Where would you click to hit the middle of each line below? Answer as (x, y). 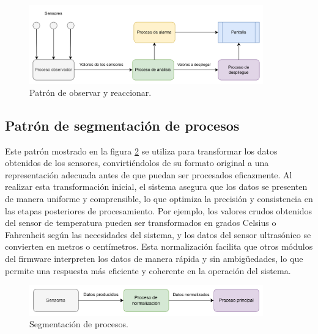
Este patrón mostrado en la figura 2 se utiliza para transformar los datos (141, 151)
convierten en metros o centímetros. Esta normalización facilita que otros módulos (159, 246)
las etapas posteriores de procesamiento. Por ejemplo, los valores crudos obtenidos (158, 210)
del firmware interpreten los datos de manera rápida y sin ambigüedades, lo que (154, 259)
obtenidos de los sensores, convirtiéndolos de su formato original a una (137, 163)
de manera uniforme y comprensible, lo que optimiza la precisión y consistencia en (159, 199)
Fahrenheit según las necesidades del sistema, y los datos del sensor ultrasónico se (158, 234)
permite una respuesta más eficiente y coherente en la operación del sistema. (148, 270)
